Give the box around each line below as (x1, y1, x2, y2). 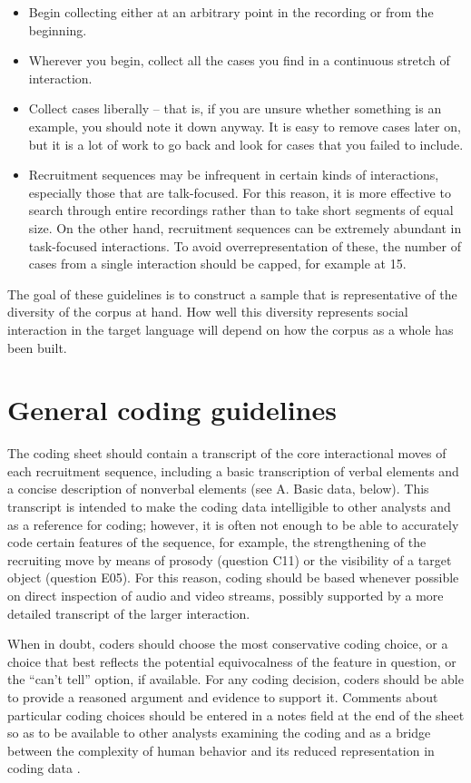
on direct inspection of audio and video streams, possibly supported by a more (7, 585, 444, 604)
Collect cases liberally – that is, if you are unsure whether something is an (28, 99, 442, 118)
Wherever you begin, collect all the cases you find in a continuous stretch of (28, 51, 450, 70)
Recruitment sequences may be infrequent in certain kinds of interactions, (28, 165, 439, 184)
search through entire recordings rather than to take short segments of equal (28, 201, 454, 220)
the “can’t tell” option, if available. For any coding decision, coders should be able (7, 670, 464, 689)
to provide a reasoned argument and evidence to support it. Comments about (7, 687, 438, 706)
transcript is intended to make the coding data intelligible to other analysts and (7, 497, 451, 515)
